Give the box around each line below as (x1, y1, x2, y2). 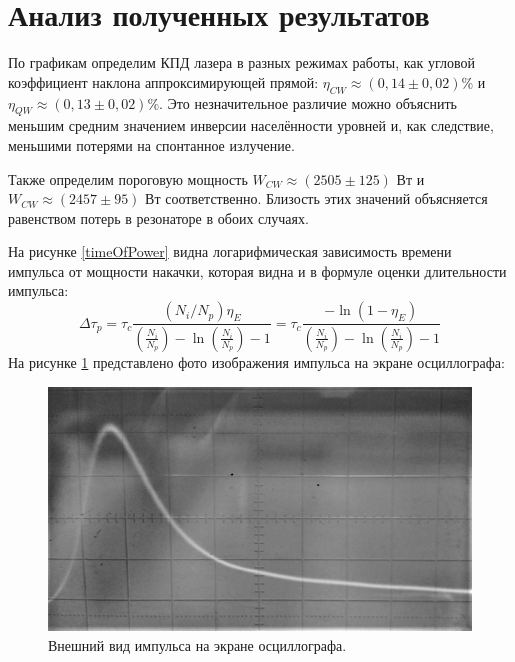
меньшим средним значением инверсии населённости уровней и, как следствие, (8, 115, 494, 136)
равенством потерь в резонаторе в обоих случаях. (8, 207, 309, 228)
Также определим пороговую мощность (8, 168, 248, 189)
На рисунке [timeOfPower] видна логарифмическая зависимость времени (8, 241, 452, 262)
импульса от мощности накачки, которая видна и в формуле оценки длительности (8, 260, 507, 281)
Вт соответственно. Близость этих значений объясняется (145, 188, 488, 209)
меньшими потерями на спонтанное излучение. (8, 134, 295, 155)
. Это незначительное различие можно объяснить (159, 92, 457, 113)
